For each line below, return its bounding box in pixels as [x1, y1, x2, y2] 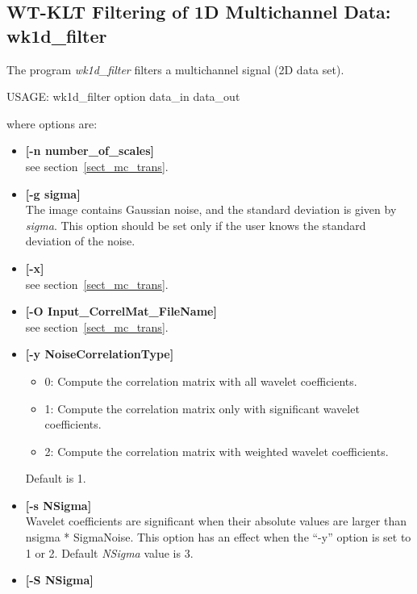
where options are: [6, 115, 98, 132]
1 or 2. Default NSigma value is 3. [25, 544, 194, 561]
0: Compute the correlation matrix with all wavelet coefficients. [44, 372, 357, 389]
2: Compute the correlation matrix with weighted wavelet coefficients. [44, 442, 389, 459]
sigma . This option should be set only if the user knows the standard [25, 216, 366, 233]
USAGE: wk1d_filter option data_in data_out [6, 88, 240, 105]
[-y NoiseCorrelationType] [25, 345, 174, 362]
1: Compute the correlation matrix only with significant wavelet [44, 399, 360, 416]
